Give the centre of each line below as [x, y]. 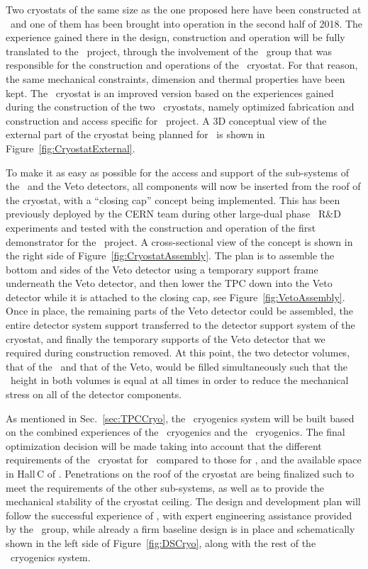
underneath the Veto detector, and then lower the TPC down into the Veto [169, 283]
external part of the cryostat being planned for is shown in [135, 134]
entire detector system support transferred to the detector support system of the [180, 325]
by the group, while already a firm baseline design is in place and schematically [180, 529]
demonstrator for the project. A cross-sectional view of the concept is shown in [179, 241]
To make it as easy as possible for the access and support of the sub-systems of [177, 172]
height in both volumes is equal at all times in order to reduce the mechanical [179, 380]
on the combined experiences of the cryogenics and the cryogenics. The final [175, 432]
